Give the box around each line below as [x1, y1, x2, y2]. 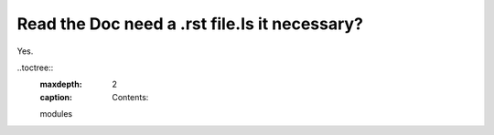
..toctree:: [16, 62, 54, 73]
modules [39, 109, 73, 119]
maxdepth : [39, 78, 82, 90]
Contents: [112, 91, 149, 102]
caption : [39, 91, 73, 102]
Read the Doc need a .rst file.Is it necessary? [16, 14, 363, 34]
